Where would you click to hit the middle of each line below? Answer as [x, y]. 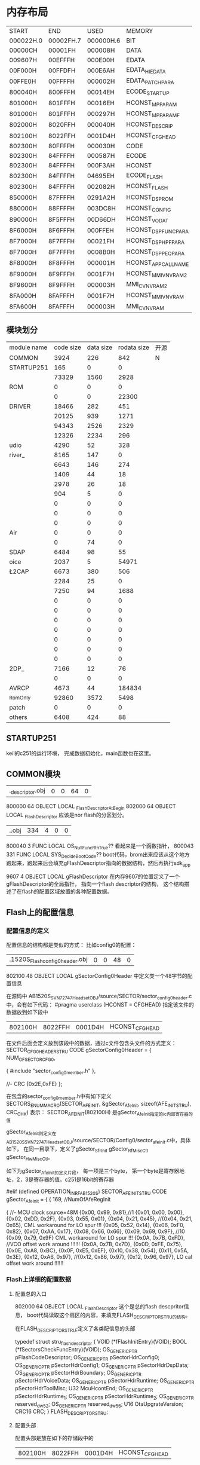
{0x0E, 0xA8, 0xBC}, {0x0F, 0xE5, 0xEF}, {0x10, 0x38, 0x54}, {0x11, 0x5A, [98, 1250]
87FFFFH [61, 198]
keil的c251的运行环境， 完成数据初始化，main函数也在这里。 [80, 753]
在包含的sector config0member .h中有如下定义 [59, 1097]
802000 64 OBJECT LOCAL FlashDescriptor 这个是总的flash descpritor [99, 1307]
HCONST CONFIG [149, 208]
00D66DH [101, 219]
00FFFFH [61, 81]
